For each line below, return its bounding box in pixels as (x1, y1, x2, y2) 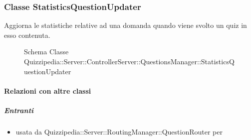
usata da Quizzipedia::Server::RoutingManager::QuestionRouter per (15, 126, 223, 137)
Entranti (4, 105, 34, 115)
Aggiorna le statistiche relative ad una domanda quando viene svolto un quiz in (4, 20, 247, 30)
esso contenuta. (4, 29, 50, 40)
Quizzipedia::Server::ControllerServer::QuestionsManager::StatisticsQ (24, 56, 235, 66)
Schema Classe (24, 46, 69, 57)
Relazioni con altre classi (4, 85, 91, 96)
